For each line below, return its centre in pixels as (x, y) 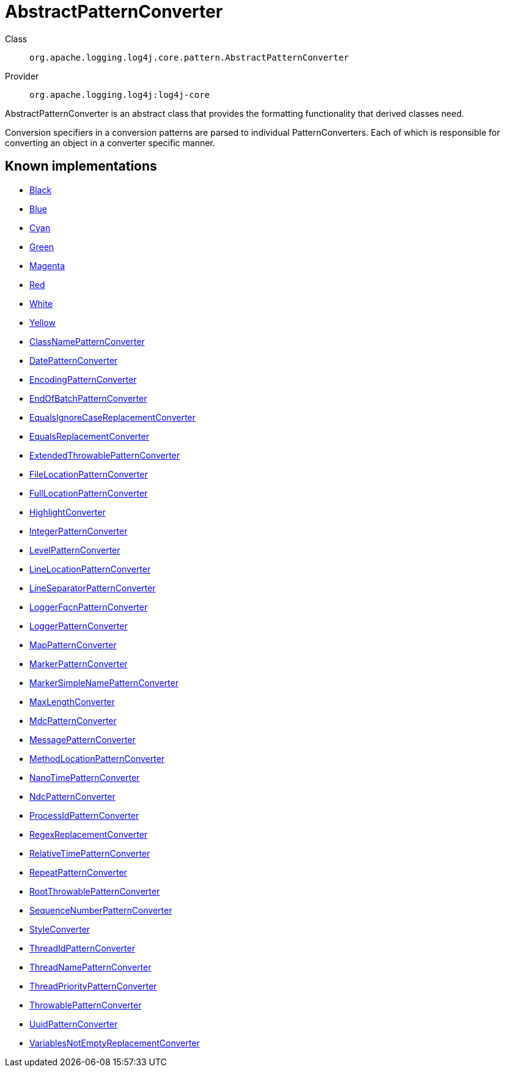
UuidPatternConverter (74, 1024)
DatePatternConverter (74, 360)
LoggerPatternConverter (79, 626)
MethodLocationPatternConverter (97, 758)
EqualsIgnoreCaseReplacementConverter (112, 417)
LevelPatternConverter (75, 550)
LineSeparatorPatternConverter (93, 588)
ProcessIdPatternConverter (84, 815)
